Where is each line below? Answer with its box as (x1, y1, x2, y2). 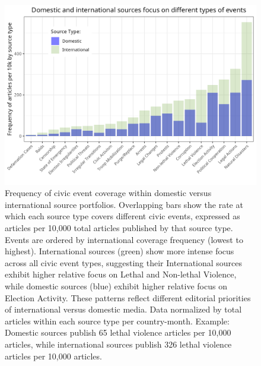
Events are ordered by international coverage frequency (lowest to (5, 233, 243, 245)
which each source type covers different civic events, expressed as (5, 210, 240, 222)
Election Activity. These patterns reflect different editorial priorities (5, 291, 251, 304)
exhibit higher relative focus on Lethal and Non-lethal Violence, (5, 268, 237, 280)
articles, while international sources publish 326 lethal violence (5, 337, 232, 350)
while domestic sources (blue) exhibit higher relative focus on (5, 280, 227, 292)
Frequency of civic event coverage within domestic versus (5, 187, 212, 199)
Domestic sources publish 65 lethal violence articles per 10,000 (5, 326, 231, 339)
